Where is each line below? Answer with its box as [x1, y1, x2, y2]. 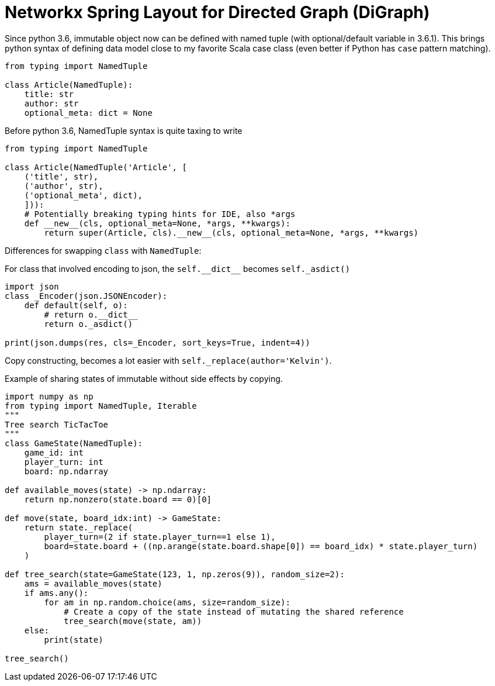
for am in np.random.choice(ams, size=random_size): [44, 597, 290, 607]
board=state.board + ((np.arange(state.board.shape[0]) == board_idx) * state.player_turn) [44, 541, 478, 551]
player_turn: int [24, 457, 103, 467]
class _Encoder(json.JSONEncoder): [5, 291, 168, 301]
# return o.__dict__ [44, 309, 138, 319]
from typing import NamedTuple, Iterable [5, 401, 197, 411]
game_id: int [24, 447, 84, 457]
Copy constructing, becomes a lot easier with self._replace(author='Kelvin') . [5, 355, 332, 366]
